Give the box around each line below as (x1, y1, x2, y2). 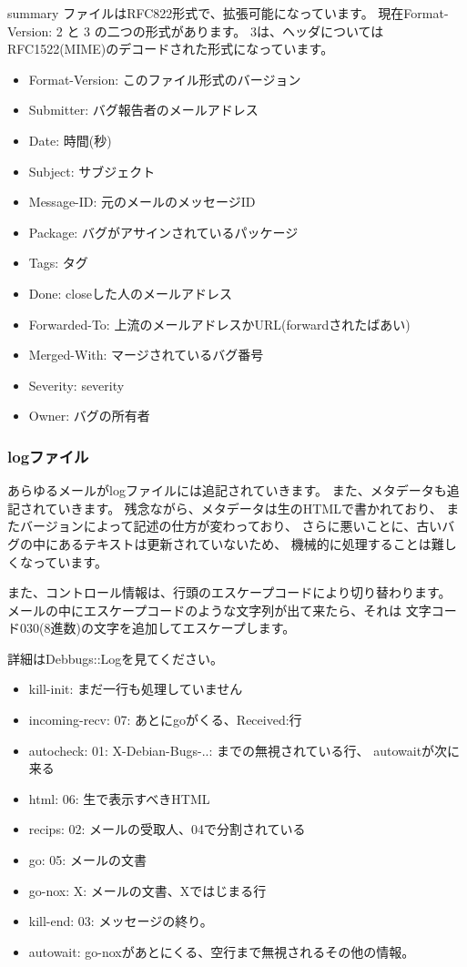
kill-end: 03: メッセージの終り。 (28, 911, 213, 931)
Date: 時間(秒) (28, 130, 112, 149)
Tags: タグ (28, 253, 88, 272)
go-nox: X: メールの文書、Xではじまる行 (28, 880, 267, 900)
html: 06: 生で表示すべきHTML (28, 789, 210, 808)
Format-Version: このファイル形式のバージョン (28, 69, 301, 88)
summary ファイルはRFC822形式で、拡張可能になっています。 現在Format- (7, 4, 449, 22)
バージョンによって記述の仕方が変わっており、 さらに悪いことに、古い (19, 516, 442, 535)
